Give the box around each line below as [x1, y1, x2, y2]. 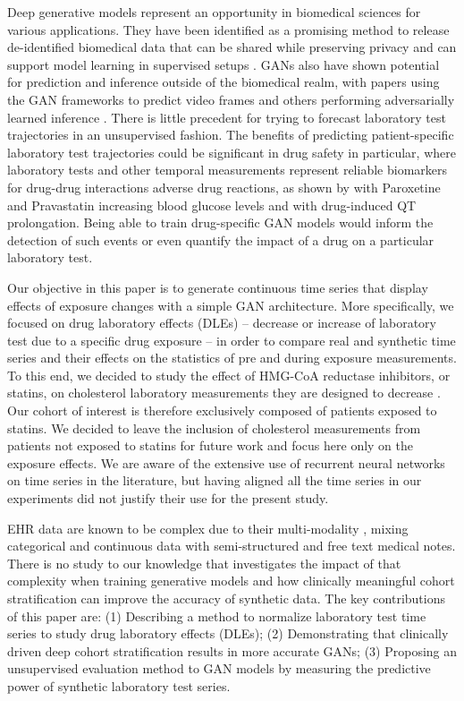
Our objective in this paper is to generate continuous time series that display [7, 278, 428, 296]
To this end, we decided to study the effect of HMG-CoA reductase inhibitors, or [7, 365, 451, 384]
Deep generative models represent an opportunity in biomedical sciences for [7, 3, 421, 21]
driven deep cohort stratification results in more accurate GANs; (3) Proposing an [7, 641, 458, 660]
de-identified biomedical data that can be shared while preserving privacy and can [7, 38, 457, 56]
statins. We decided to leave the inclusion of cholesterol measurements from [7, 418, 421, 437]
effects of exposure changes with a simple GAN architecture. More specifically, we [7, 295, 454, 314]
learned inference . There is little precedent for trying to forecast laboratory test [7, 107, 446, 126]
